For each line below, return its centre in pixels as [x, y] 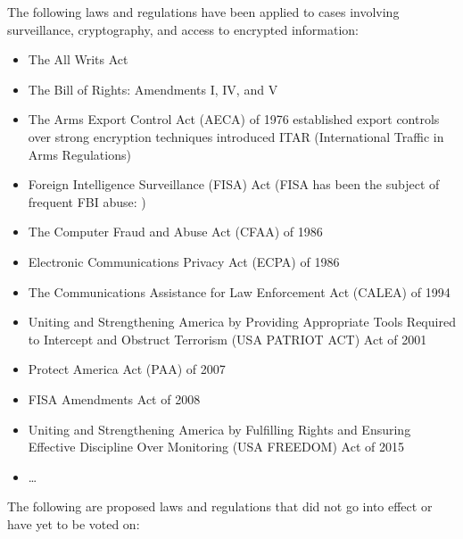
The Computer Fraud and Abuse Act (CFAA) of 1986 [175, 232]
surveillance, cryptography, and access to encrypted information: [183, 29]
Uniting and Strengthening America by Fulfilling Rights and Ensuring [219, 429]
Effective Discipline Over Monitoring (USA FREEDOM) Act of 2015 [216, 447]
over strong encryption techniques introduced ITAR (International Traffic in [236, 136]
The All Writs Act [78, 59]
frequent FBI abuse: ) [87, 201]
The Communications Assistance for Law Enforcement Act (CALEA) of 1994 [239, 291]
